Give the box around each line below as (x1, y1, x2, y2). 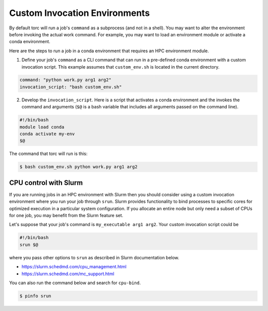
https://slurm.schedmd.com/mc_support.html (21, 271, 114, 277)
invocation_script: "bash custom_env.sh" (19, 84, 122, 89)
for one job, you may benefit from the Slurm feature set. (9, 213, 124, 219)
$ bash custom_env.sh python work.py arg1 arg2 (19, 164, 137, 170)
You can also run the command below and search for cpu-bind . (9, 280, 141, 286)
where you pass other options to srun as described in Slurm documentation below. (9, 254, 180, 260)
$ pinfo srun (19, 293, 52, 299)
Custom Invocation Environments (9, 7, 150, 18)
